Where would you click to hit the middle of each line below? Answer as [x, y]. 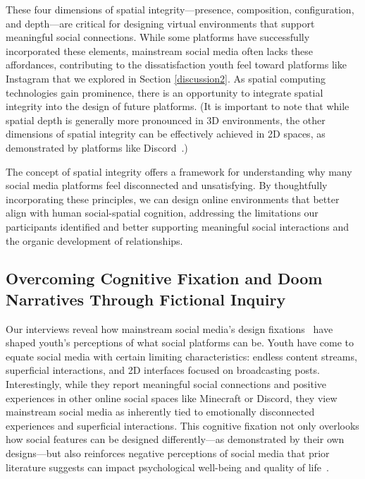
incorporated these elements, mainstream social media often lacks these [160, 50]
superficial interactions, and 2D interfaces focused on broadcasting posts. [163, 370]
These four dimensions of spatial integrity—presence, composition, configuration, [180, 9]
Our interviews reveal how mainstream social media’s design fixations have [169, 328]
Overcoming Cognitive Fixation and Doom [164, 278]
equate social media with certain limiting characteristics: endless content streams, [181, 356]
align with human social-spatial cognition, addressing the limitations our [162, 213]
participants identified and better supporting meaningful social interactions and [178, 226]
